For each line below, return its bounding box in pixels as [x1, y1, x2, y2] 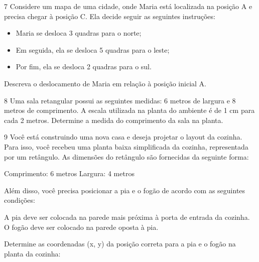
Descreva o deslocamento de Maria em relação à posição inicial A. [4, 78, 206, 88]
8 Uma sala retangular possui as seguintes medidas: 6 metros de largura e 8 [4, 95, 236, 105]
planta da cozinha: [4, 248, 61, 258]
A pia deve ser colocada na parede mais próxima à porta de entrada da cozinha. [4, 211, 250, 222]
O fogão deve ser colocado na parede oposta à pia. [4, 221, 159, 232]
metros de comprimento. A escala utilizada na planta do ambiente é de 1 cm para [4, 105, 255, 115]
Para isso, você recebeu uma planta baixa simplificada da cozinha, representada [4, 141, 248, 152]
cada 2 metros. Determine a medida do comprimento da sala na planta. [4, 114, 223, 125]
